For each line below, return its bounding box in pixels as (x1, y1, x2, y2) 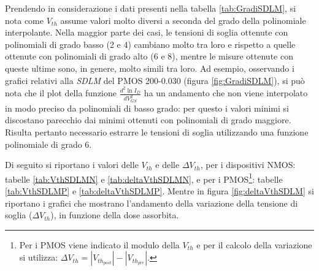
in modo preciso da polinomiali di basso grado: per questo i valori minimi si (5, 101, 289, 114)
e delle (155, 158, 180, 171)
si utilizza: (19, 251, 58, 264)
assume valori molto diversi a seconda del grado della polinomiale (60, 13, 306, 26)
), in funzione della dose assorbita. (50, 208, 179, 221)
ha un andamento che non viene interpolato (144, 86, 308, 99)
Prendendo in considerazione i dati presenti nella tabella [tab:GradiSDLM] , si (5, 2, 296, 14)
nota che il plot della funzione (5, 86, 117, 99)
